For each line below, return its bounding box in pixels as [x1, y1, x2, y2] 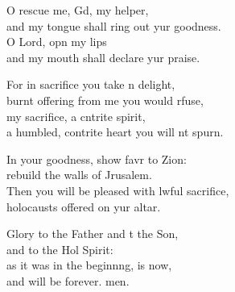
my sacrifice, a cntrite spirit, [6, 107, 146, 124]
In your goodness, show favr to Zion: [6, 150, 187, 167]
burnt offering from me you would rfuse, [6, 91, 204, 108]
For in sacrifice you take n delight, [6, 76, 175, 93]
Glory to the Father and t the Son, [6, 225, 179, 242]
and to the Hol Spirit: [6, 240, 113, 257]
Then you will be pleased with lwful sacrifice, [6, 181, 229, 198]
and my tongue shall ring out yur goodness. [6, 17, 221, 34]
